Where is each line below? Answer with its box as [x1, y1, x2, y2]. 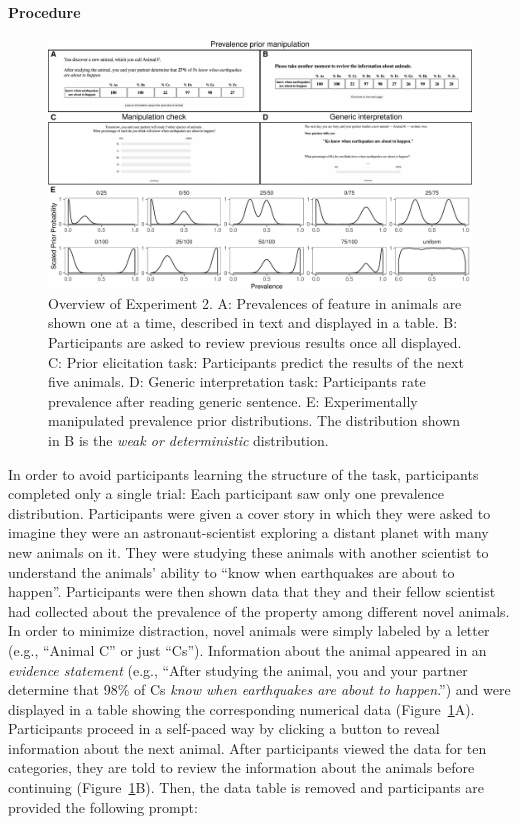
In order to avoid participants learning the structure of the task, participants [8, 463, 479, 484]
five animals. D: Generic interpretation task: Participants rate [48, 371, 426, 392]
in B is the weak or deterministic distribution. [48, 429, 329, 450]
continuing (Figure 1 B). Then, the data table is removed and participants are [8, 777, 484, 798]
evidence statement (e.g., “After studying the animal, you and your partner [8, 659, 468, 680]
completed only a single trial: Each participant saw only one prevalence [8, 483, 445, 504]
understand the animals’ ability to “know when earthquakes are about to [8, 561, 455, 582]
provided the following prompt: [8, 796, 198, 817]
